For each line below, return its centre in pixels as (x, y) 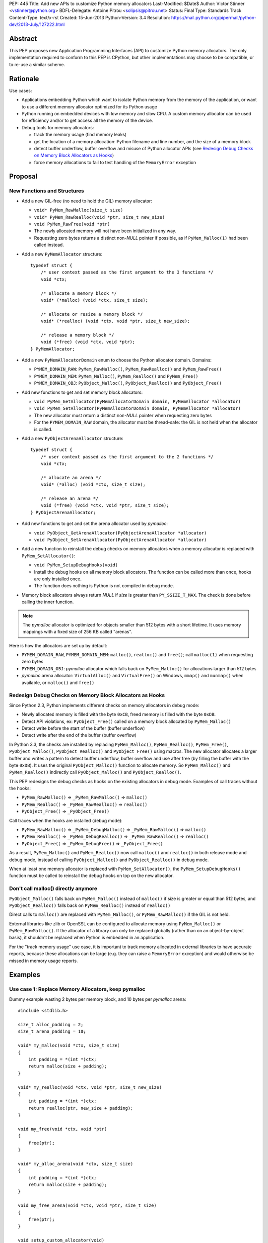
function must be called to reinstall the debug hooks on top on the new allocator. (91, 876)
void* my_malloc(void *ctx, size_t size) (69, 1046)
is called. (43, 429)
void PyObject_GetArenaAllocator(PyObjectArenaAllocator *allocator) (120, 533)
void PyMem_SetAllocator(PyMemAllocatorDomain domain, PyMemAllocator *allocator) (137, 408)
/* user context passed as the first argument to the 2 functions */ (127, 457)
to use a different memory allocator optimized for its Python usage (89, 106)
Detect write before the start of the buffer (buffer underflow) (83, 728)
